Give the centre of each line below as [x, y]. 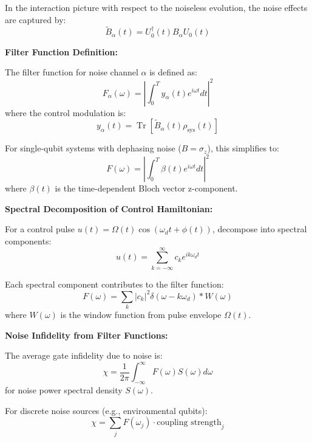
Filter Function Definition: [61, 51]
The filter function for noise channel [72, 72]
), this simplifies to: [243, 148]
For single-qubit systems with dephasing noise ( [93, 148]
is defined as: [173, 72]
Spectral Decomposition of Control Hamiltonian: [109, 208]
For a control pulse [40, 229]
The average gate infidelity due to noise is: [84, 355]
